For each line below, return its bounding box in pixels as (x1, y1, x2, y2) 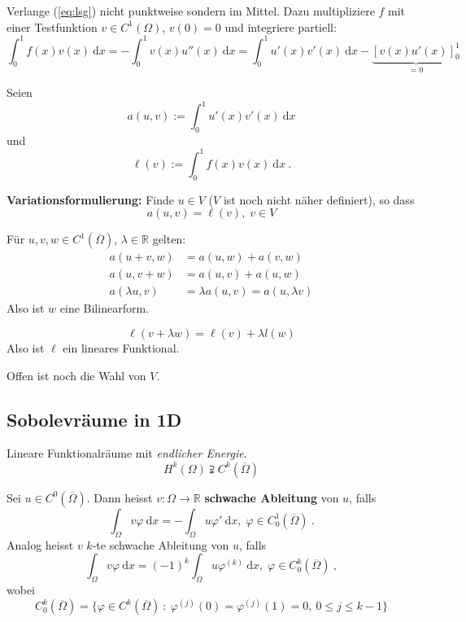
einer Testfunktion (7, 18, 98, 35)
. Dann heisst (86, 488, 153, 506)
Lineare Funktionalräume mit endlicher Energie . (7, 445, 247, 462)
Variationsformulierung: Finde (7, 191, 174, 208)
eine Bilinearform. (59, 300, 149, 317)
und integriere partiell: (224, 18, 337, 35)
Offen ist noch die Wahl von (7, 366, 146, 383)
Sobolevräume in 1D (7, 406, 182, 431)
